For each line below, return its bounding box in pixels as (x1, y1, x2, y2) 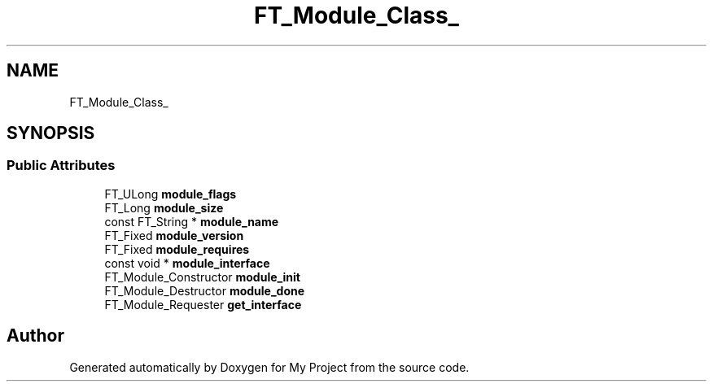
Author (7, 325, 64, 347)
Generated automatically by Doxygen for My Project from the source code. (69, 360, 470, 374)
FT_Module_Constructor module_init (104, 269, 300, 284)
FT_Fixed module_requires (104, 242, 250, 256)
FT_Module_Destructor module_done (104, 283, 305, 298)
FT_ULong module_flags (104, 186, 237, 201)
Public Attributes (7, 157, 116, 174)
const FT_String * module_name (104, 214, 279, 229)
